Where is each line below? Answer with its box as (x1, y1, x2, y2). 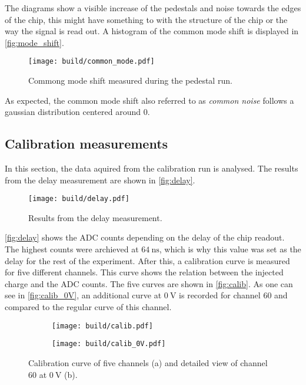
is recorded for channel (179, 289, 261, 301)
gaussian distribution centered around (5, 106, 141, 118)
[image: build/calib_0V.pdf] (52, 340, 166, 348)
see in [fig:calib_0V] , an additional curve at (5, 289, 162, 301)
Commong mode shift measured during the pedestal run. (28, 74, 232, 87)
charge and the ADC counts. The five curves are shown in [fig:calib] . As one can (5, 277, 293, 289)
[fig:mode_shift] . (5, 36, 64, 48)
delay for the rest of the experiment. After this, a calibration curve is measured (5, 254, 290, 266)
